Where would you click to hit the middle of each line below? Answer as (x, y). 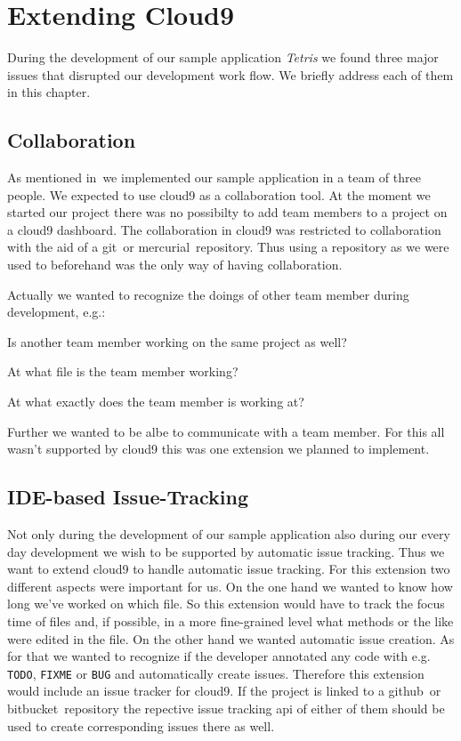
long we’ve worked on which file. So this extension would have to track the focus (226, 604)
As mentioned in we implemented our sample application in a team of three (214, 177)
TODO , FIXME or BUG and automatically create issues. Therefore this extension (216, 673)
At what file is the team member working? (123, 371)
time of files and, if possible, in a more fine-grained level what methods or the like (230, 621)
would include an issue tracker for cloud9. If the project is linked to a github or (224, 691)
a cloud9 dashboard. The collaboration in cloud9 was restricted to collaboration (224, 229)
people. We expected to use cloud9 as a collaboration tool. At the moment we (219, 194)
